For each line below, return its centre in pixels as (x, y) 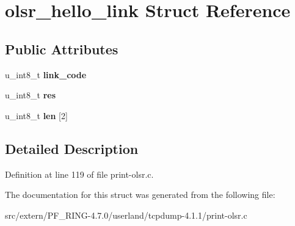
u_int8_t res (30, 95)
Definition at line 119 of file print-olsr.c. (79, 174)
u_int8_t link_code (46, 74)
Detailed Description (72, 148)
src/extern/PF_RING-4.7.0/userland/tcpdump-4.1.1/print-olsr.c (126, 215)
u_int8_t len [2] (36, 115)
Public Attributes (62, 49)
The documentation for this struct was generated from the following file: (140, 195)
